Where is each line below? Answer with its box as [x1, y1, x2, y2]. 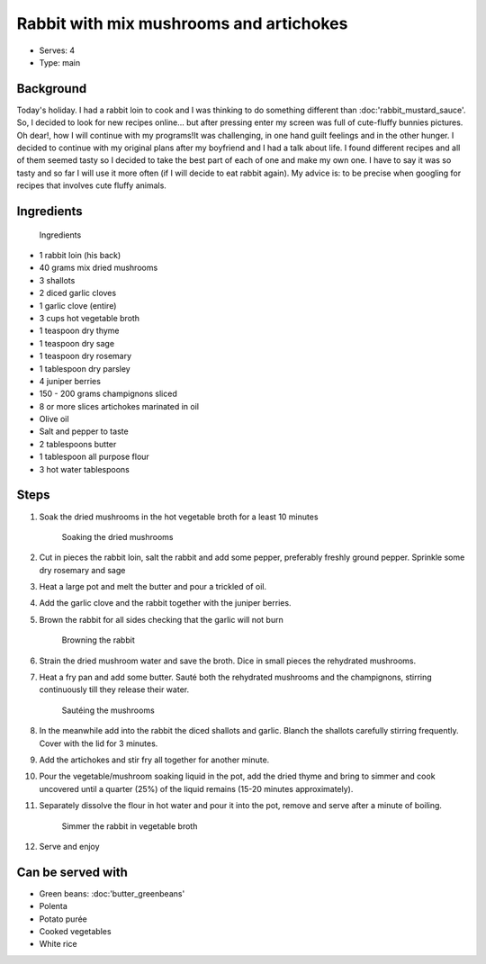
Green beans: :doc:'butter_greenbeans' [39, 887, 185, 899]
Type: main [39, 57, 81, 68]
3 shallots [39, 275, 76, 285]
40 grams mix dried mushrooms [39, 262, 158, 274]
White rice [39, 939, 77, 950]
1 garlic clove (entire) [39, 300, 117, 311]
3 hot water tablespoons [39, 464, 130, 474]
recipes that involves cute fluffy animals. [16, 180, 166, 191]
